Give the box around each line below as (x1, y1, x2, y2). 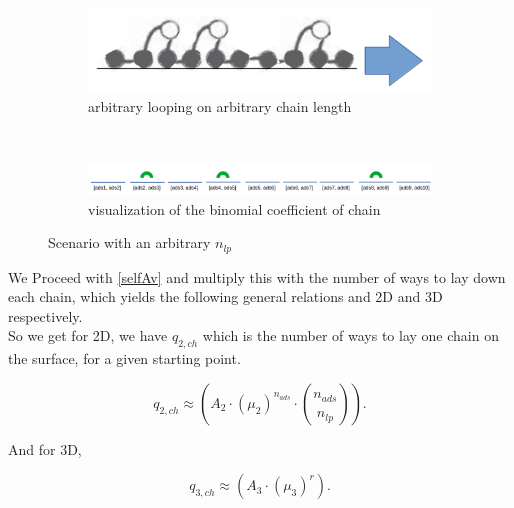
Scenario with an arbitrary (48, 232, 211, 253)
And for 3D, (8, 438, 82, 459)
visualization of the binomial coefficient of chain (88, 198, 381, 219)
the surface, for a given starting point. (8, 348, 241, 369)
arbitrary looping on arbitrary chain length (88, 95, 352, 116)
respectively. (8, 305, 83, 326)
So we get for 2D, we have (8, 325, 168, 346)
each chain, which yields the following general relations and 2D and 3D (8, 286, 443, 307)
